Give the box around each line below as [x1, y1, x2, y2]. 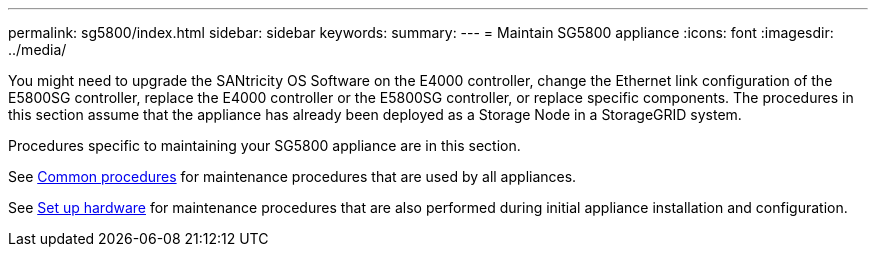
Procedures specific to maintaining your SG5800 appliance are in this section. [8, 137, 521, 154]
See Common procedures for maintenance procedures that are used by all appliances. [8, 168, 577, 185]
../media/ [8, 41, 67, 58]
